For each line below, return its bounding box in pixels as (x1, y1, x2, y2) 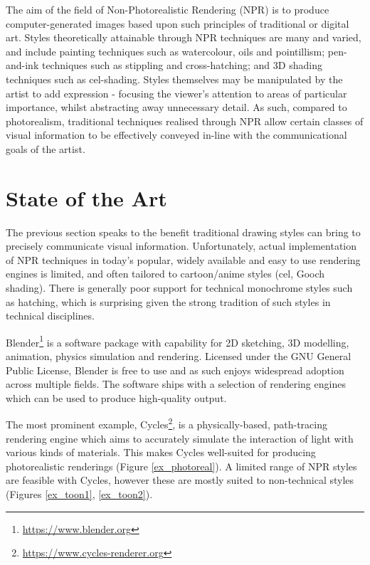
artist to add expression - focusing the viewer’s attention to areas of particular (6, 85, 347, 100)
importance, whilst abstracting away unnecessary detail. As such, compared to (6, 100, 347, 115)
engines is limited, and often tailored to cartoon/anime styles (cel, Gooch (6, 266, 325, 281)
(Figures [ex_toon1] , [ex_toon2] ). (6, 487, 153, 502)
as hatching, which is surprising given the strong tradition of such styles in (6, 294, 331, 309)
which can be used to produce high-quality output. (6, 390, 227, 405)
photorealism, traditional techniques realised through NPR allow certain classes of (6, 113, 364, 128)
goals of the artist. (6, 141, 85, 156)
